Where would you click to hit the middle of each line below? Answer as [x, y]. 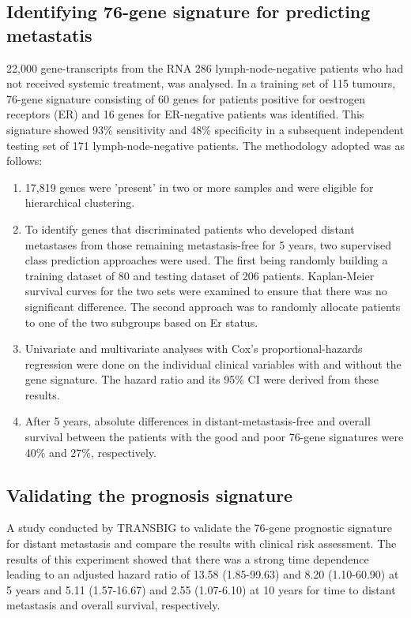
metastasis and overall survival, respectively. [113, 605]
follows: [25, 161]
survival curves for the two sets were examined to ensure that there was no [206, 291]
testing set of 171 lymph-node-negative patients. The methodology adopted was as [205, 145]
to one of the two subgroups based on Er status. [141, 322]
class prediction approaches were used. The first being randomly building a [206, 260]
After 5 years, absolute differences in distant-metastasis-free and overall [198, 421]
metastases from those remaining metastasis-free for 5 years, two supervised [208, 244]
